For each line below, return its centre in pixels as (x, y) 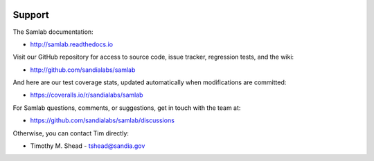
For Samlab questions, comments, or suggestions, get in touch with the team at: (127, 108)
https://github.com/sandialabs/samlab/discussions (102, 120)
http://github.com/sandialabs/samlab (83, 70)
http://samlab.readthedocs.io (72, 44)
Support (31, 15)
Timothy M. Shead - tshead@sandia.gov (88, 146)
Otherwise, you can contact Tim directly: (71, 133)
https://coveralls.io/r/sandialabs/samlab (87, 95)
